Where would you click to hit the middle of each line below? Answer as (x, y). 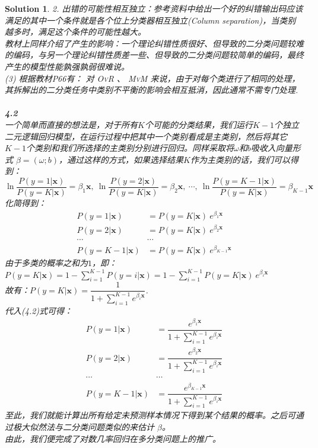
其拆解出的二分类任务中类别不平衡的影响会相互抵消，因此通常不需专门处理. (152, 90)
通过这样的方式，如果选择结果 (125, 159)
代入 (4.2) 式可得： (39, 310)
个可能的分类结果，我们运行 (198, 124)
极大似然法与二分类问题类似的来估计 (83, 426)
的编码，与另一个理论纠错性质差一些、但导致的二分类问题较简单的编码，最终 (154, 55)
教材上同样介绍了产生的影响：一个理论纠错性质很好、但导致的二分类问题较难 (154, 43)
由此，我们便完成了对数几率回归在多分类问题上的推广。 (113, 438)
